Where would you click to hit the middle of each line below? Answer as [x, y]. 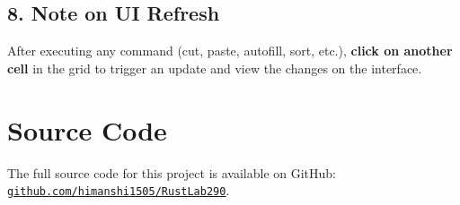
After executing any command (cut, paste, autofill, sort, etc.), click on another [230, 51]
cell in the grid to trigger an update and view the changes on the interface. [215, 68]
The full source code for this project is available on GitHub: [172, 172]
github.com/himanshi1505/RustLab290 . [119, 190]
